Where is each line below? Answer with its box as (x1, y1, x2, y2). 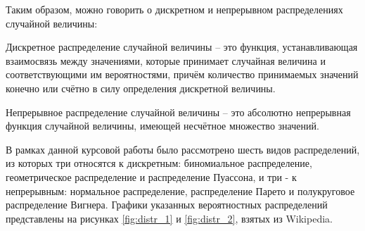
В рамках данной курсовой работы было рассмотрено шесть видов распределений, (6, 142, 360, 156)
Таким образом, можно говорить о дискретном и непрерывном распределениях (6, 2, 343, 16)
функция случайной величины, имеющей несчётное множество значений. (6, 118, 319, 133)
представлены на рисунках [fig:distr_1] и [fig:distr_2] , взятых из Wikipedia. (6, 211, 333, 225)
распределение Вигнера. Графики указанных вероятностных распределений (6, 197, 328, 212)
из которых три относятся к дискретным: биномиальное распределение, (6, 156, 312, 170)
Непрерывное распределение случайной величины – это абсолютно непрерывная (6, 104, 351, 119)
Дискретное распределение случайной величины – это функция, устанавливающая (6, 39, 358, 54)
